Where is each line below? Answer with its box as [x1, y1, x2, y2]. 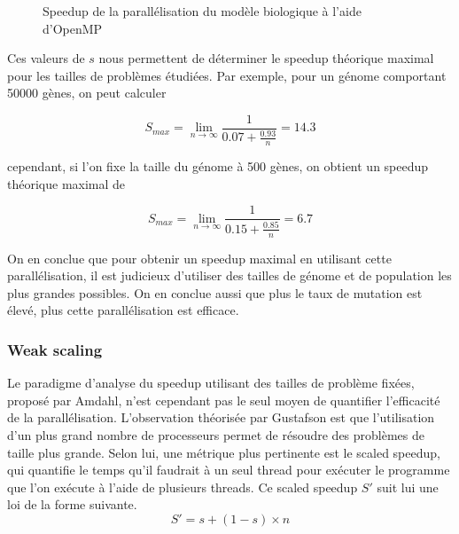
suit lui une [377, 477, 439, 496]
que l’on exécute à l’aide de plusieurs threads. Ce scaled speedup [7, 477, 358, 496]
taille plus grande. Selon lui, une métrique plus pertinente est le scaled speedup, [7, 443, 440, 461]
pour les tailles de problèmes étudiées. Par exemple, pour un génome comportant [7, 66, 447, 84]
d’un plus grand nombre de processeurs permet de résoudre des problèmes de [7, 426, 425, 444]
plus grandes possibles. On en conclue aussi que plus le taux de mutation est [7, 283, 423, 302]
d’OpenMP [43, 19, 103, 37]
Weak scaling [7, 338, 103, 360]
